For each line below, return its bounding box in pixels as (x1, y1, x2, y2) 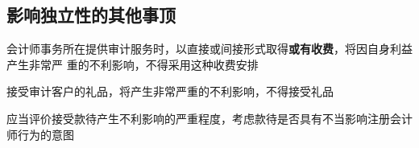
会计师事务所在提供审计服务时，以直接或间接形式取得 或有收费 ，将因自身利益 (6, 40, 413, 57)
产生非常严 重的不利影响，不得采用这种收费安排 (6, 55, 259, 72)
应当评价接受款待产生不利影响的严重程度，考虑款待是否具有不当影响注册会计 (6, 109, 413, 126)
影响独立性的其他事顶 (6, 2, 176, 27)
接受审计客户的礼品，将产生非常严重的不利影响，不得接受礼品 (6, 83, 334, 100)
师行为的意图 (6, 125, 74, 142)
